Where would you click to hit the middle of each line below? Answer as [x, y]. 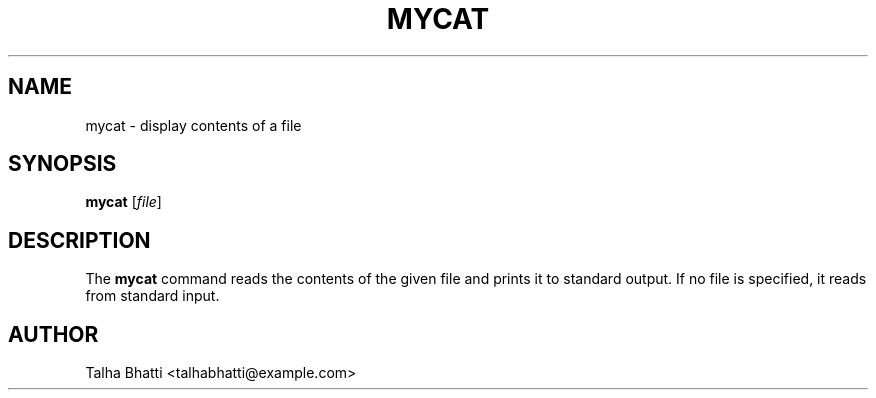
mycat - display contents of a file [193, 125]
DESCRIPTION [79, 240]
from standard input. [152, 296]
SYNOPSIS [62, 164]
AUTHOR [53, 334]
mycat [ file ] [123, 202]
